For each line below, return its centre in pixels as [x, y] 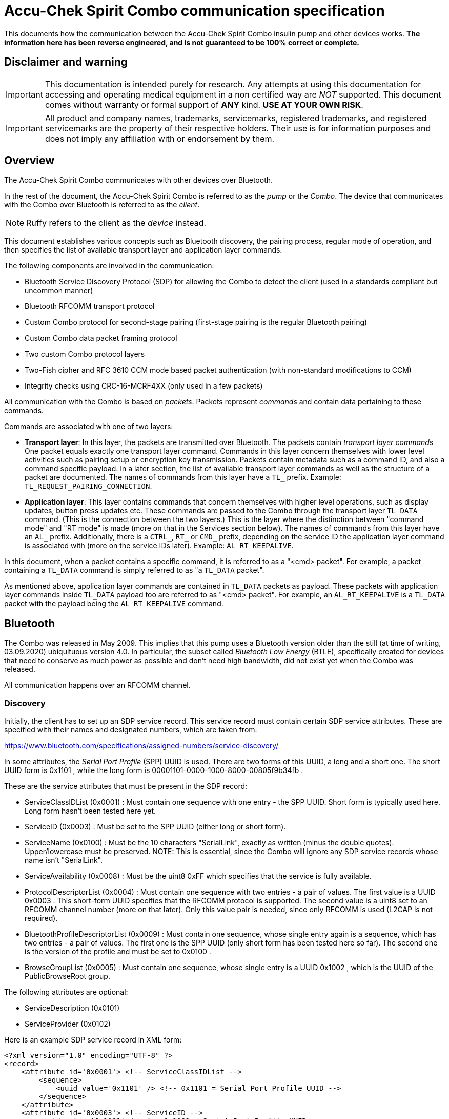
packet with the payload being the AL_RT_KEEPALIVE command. [114, 604]
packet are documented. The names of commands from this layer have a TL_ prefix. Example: [183, 477]
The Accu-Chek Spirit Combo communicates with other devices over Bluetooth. [139, 180]
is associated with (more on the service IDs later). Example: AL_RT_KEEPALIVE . [159, 546]
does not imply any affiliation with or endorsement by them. [160, 138]
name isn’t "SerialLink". [64, 860]
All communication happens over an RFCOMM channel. [97, 685]
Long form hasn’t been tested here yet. [90, 811]
